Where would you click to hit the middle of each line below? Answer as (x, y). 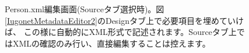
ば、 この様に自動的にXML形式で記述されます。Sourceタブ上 (121, 32)
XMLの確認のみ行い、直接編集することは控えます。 (111, 43)
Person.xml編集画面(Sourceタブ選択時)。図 (85, 9)
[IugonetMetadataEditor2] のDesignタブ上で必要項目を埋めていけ (124, 20)
